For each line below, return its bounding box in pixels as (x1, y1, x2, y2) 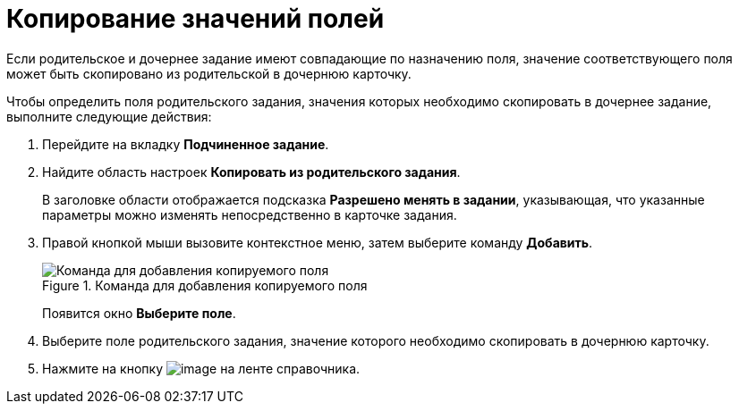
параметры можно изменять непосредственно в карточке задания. (42, 206, 457, 222)
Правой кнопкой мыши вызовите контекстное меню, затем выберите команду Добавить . (42, 234, 593, 250)
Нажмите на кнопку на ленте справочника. (42, 360, 361, 376)
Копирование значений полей (6, 4, 385, 34)
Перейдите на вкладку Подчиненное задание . (42, 136, 329, 152)
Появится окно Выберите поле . (42, 305, 236, 321)
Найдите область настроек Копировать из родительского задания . (42, 164, 461, 180)
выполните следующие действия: (6, 108, 212, 124)
